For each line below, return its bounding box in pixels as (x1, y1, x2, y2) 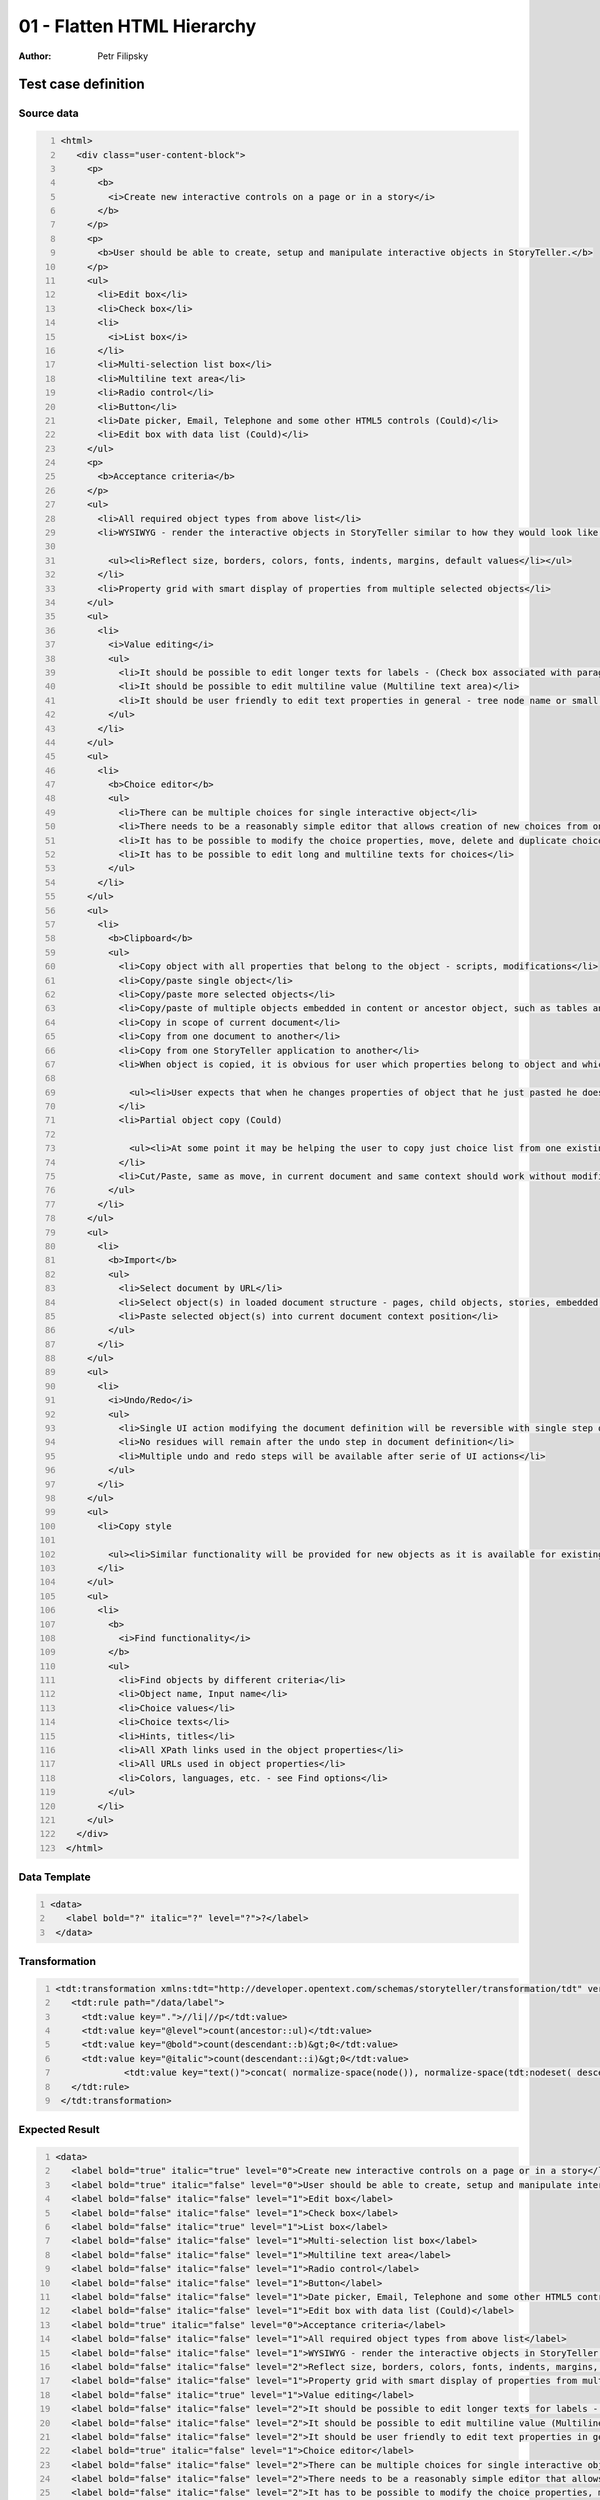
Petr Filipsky (97, 50, 149, 62)
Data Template (18, 1870, 91, 1884)
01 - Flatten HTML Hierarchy (18, 15, 257, 37)
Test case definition (18, 76, 145, 93)
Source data (18, 106, 79, 120)
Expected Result (18, 2123, 100, 2137)
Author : (18, 50, 52, 62)
